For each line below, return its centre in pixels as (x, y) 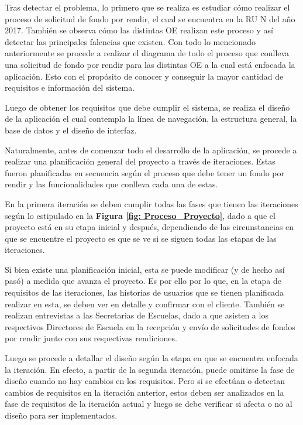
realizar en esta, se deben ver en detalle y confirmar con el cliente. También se (145, 304)
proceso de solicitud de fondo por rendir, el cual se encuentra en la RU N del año (150, 18)
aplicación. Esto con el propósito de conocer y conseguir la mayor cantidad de (144, 76)
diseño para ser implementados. (61, 415)
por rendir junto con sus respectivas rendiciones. (91, 338)
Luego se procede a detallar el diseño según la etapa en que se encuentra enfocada (151, 358)
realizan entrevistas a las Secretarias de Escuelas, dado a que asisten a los (137, 315)
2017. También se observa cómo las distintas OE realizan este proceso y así (139, 30)
